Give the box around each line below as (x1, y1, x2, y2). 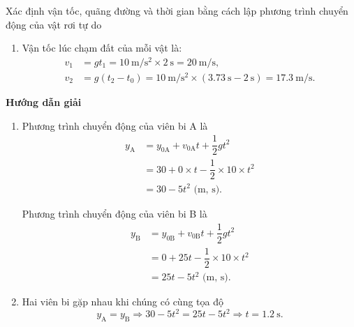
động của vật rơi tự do (6, 17, 102, 31)
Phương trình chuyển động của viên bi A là (22, 118, 208, 132)
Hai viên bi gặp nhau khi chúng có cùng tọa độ (22, 294, 223, 309)
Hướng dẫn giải (6, 95, 82, 109)
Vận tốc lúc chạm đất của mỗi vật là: (22, 40, 182, 55)
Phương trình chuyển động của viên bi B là (22, 206, 207, 220)
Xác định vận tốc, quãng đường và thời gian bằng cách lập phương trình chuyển (6, 3, 348, 17)
